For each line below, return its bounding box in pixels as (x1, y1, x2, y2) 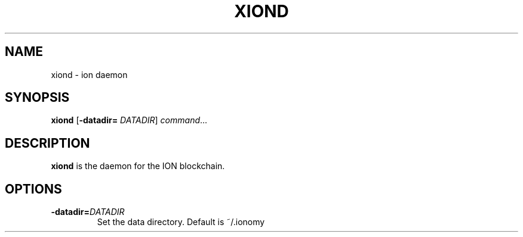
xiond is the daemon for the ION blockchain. (51, 161, 225, 171)
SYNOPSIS (5, 90, 70, 105)
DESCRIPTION (5, 135, 90, 151)
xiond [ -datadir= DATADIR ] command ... (51, 115, 208, 126)
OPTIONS (5, 181, 62, 197)
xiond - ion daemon (51, 69, 128, 80)
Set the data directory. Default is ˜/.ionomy (97, 217, 265, 227)
